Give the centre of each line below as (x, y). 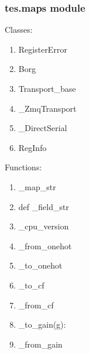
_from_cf (36, 305)
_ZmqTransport (47, 108)
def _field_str (44, 206)
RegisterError (43, 49)
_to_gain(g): (42, 324)
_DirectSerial (43, 128)
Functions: (23, 167)
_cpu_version (44, 226)
